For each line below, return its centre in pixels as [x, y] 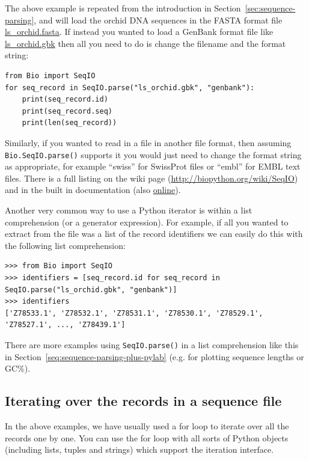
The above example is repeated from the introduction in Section [123, 8]
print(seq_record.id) [65, 100]
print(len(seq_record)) [69, 123]
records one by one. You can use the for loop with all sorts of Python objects [147, 437]
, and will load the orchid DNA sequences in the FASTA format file [158, 20]
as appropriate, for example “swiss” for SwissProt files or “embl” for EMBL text [153, 166]
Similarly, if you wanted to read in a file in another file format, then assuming [148, 142]
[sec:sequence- [270, 8]
